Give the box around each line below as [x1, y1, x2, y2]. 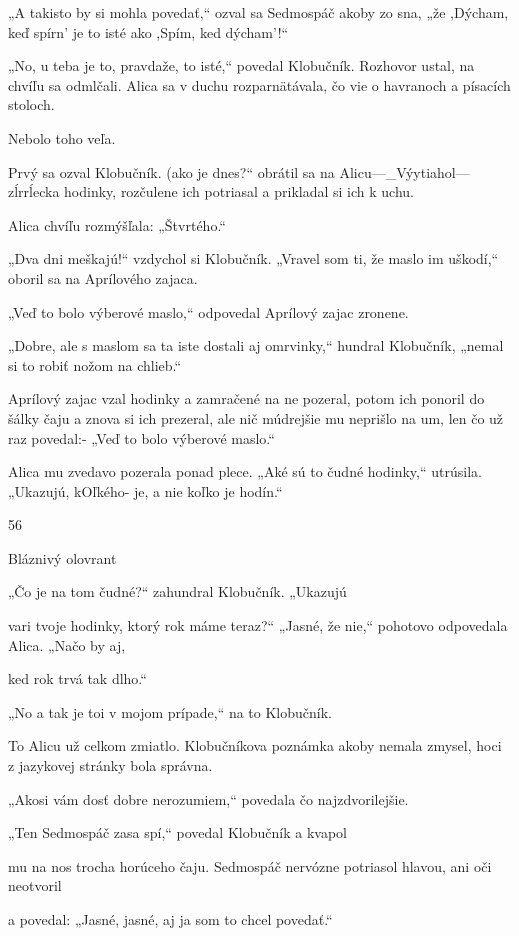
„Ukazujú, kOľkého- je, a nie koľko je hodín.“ [8, 480, 283, 501]
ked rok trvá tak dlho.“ [8, 668, 147, 689]
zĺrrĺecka [8, 181, 60, 202]
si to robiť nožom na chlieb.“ [8, 354, 182, 375]
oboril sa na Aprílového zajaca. [8, 267, 198, 288]
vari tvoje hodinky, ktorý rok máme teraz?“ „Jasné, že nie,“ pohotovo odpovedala [8, 615, 508, 636]
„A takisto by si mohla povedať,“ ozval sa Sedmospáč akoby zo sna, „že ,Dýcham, [8, 2, 509, 22]
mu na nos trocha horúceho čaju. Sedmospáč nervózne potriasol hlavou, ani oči [8, 855, 492, 876]
